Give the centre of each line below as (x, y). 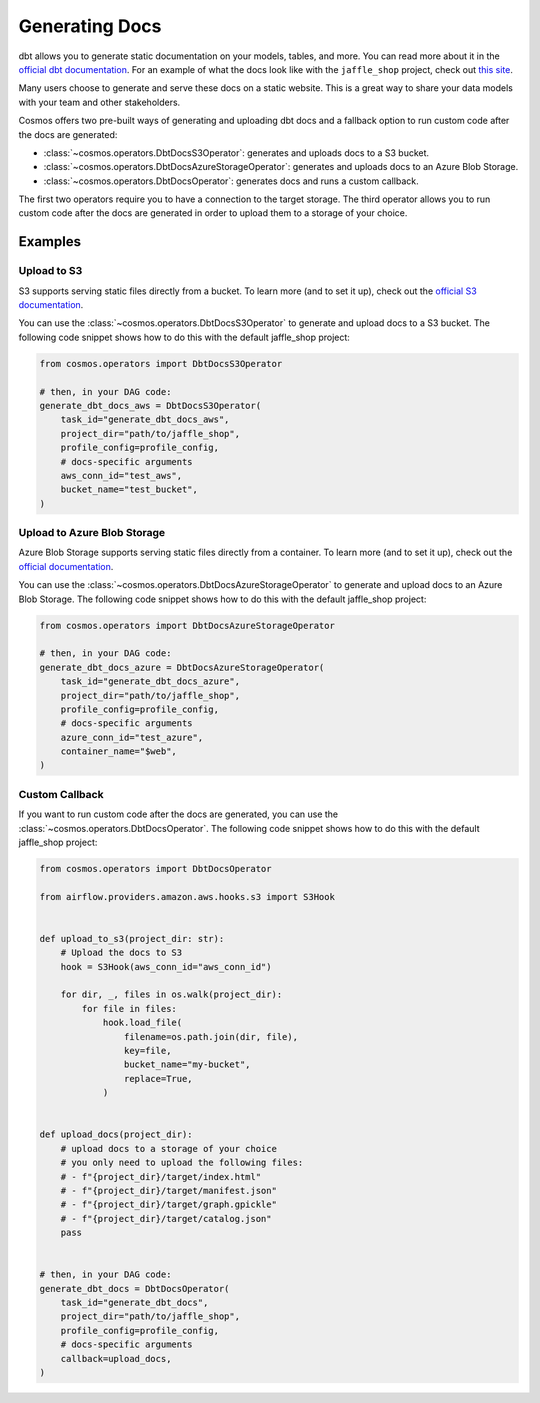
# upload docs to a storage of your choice (168, 1148)
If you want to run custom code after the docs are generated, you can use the (178, 814)
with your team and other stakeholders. (99, 102)
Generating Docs (90, 26)
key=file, (147, 1051)
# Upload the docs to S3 (121, 953)
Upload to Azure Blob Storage (92, 533)
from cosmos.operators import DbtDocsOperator (155, 868)
